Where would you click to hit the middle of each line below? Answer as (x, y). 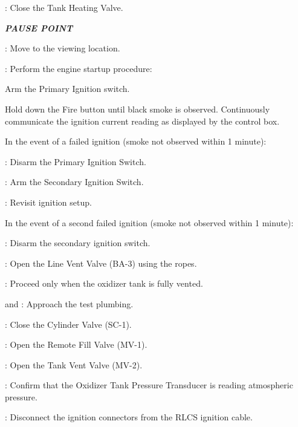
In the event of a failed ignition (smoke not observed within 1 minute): (136, 141)
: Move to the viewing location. (63, 48)
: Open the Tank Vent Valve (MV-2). (74, 364)
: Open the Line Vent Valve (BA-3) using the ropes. (101, 263)
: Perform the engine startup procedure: (79, 68)
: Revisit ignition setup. (48, 202)
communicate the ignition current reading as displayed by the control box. (142, 121)
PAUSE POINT (39, 28)
